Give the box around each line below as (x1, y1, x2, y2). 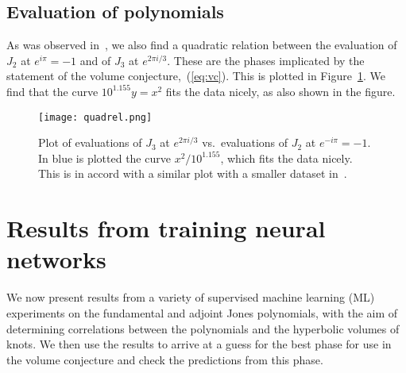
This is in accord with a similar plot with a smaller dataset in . (38, 165, 347, 182)
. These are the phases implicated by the (167, 52, 365, 68)
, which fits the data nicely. (220, 149, 353, 166)
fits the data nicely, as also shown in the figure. (165, 83, 396, 99)
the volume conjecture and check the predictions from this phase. (6, 351, 323, 367)
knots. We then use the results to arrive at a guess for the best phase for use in (6, 336, 392, 352)
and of (79, 52, 111, 68)
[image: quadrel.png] (38, 111, 153, 123)
